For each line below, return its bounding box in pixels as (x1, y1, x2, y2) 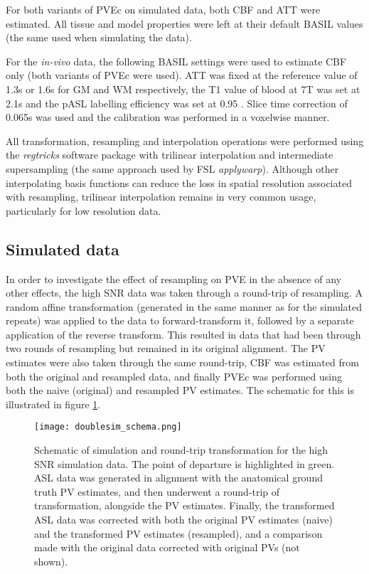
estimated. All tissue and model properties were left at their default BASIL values (6, 16, 363, 31)
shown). (34, 553, 68, 568)
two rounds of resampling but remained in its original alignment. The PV (6, 341, 326, 356)
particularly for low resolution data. (6, 203, 161, 218)
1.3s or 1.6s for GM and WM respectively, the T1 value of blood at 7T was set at (6, 81, 360, 96)
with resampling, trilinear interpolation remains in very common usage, (6, 189, 316, 204)
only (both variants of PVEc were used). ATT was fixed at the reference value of (6, 68, 358, 83)
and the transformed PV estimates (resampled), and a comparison (34, 526, 323, 541)
